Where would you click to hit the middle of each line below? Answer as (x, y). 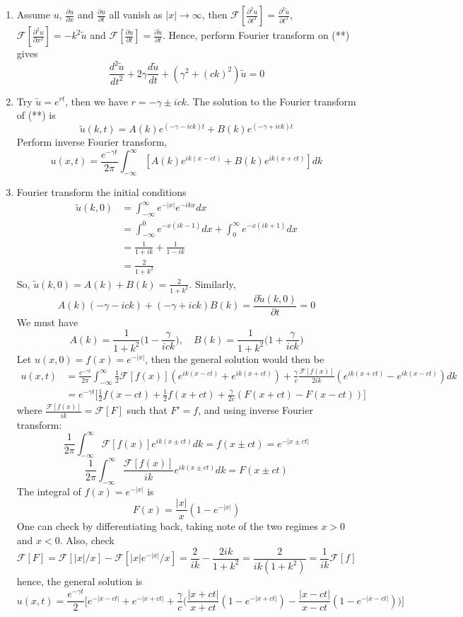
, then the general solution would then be (235, 358)
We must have (47, 322)
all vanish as (136, 14)
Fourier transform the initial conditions (101, 192)
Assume (33, 14)
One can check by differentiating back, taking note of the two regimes (167, 526)
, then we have (96, 101)
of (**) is (36, 115)
